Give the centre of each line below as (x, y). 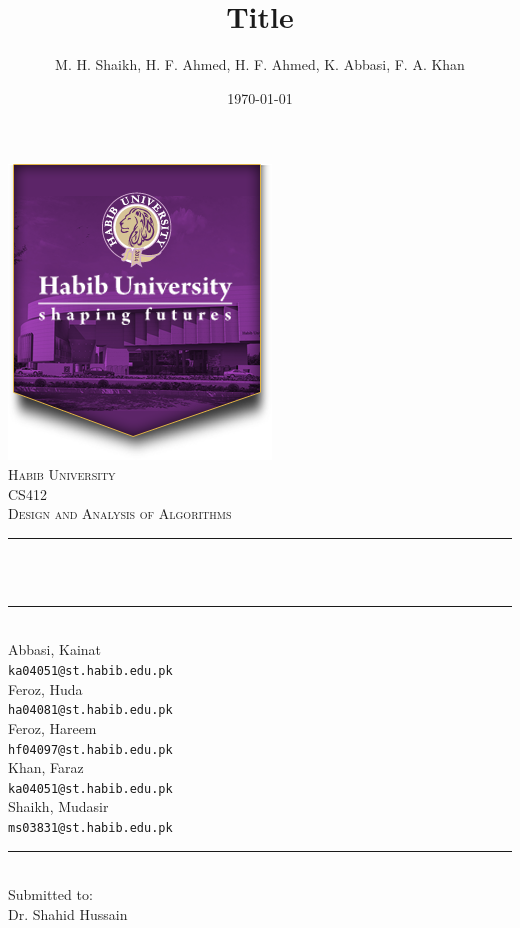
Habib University (62, 473)
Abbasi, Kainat (55, 649)
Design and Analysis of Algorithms (120, 513)
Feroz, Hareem (52, 727)
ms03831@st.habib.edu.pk (90, 828)
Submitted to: (50, 894)
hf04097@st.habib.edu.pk (90, 749)
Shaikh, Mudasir (58, 806)
